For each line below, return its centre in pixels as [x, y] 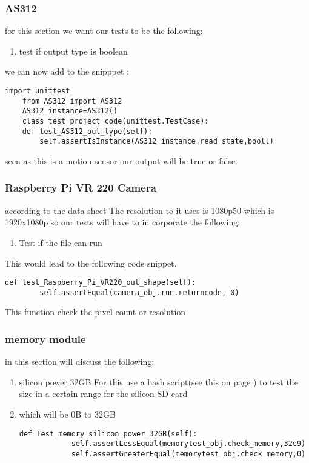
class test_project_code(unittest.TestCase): [115, 121]
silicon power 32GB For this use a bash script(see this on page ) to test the [158, 381]
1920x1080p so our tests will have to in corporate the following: [123, 222]
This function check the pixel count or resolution [95, 312]
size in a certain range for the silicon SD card [103, 394]
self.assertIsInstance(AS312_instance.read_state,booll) [157, 142]
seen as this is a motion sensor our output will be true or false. [121, 160]
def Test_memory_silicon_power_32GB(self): [108, 434]
